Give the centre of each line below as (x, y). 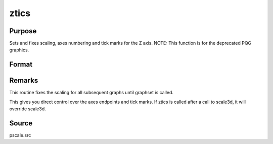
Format (21, 65)
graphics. (19, 50)
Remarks (24, 81)
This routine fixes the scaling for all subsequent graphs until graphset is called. (92, 93)
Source (21, 123)
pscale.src (20, 135)
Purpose (23, 31)
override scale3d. (28, 109)
